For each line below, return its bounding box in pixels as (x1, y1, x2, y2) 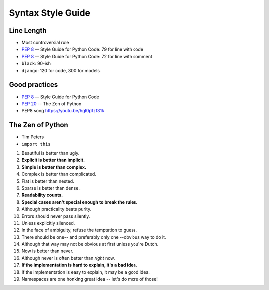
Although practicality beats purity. (21, 206, 92, 212)
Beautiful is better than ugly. (21, 150, 80, 156)
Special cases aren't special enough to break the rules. (21, 199, 138, 205)
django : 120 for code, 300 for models (21, 67, 100, 73)
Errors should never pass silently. (21, 213, 90, 219)
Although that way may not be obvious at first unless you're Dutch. (21, 241, 159, 247)
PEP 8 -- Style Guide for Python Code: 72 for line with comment (21, 53, 153, 59)
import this (21, 141, 51, 147)
